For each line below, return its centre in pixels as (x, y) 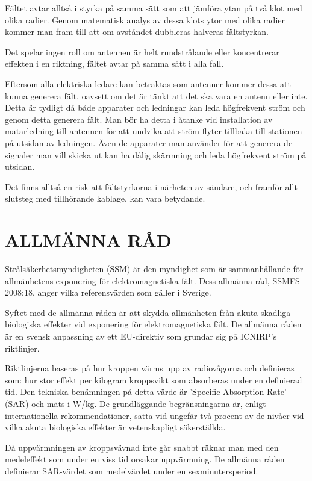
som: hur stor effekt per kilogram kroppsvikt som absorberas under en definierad (154, 380)
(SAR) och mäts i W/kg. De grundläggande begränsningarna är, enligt (136, 403)
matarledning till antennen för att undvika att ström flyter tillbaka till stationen (154, 131)
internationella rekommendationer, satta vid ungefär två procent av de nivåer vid (154, 415)
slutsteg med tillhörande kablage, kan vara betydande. (105, 198)
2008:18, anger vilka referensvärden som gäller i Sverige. (108, 292)
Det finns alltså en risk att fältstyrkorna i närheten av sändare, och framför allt (151, 186)
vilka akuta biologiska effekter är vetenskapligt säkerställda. (115, 427)
